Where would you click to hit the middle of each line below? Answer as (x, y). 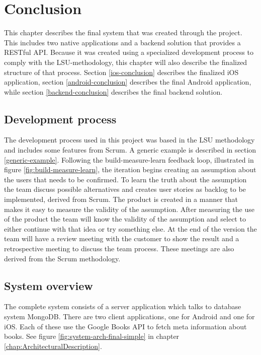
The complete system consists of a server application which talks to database (123, 306)
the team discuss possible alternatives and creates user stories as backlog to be (125, 189)
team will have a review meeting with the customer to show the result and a (122, 238)
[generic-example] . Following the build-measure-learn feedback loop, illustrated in (129, 159)
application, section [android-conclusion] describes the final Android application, (128, 82)
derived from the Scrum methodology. (62, 258)
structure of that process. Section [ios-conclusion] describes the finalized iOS (121, 72)
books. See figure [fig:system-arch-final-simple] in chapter (92, 336)
